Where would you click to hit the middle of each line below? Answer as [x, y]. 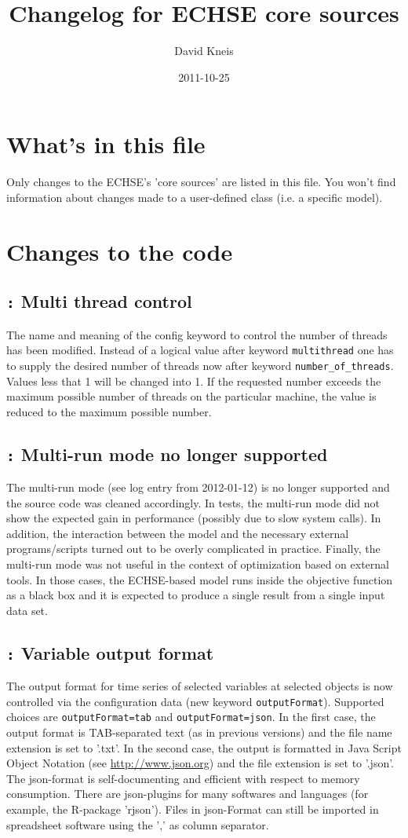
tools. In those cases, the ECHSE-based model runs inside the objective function [200, 579]
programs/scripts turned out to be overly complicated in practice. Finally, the [193, 549]
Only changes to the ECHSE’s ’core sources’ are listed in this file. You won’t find [201, 182]
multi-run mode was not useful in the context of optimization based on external [198, 564]
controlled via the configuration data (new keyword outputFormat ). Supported [195, 701]
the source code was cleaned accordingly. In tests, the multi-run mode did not [193, 502]
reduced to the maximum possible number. [109, 411]
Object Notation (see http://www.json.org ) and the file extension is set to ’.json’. [200, 763]
